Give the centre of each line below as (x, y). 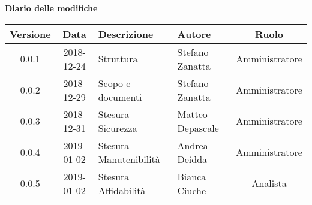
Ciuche (192, 190)
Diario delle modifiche (51, 8)
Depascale (198, 128)
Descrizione (126, 34)
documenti (120, 97)
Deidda (192, 159)
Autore (194, 34)
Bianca (192, 176)
